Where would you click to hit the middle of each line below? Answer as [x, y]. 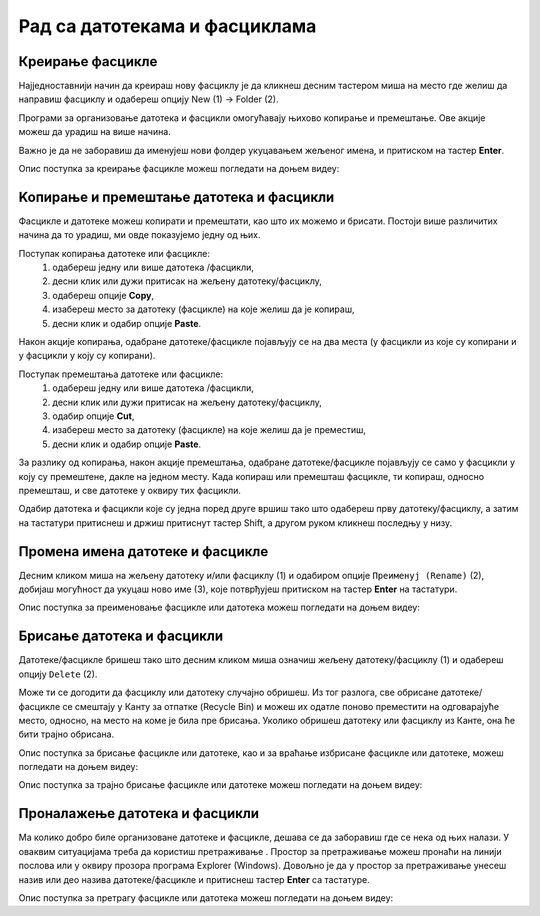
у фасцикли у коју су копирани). [87, 356]
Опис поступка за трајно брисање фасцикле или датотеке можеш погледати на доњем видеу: [220, 785]
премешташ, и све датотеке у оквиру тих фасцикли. [130, 490]
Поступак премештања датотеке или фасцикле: [121, 374]
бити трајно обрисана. [66, 734]
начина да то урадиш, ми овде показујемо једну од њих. [139, 235]
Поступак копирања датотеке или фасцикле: [114, 253]
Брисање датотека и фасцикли [121, 636]
